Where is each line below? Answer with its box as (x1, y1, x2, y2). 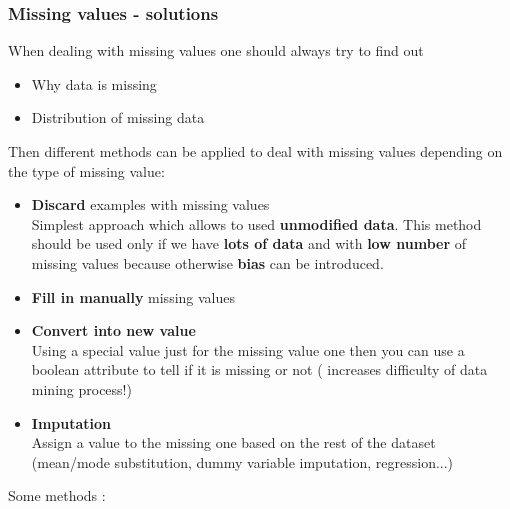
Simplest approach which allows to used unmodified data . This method (31, 213, 482, 234)
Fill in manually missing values (31, 286, 236, 307)
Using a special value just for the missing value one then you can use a (31, 339, 465, 360)
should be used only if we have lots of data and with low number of (31, 233, 466, 254)
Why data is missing (31, 73, 157, 94)
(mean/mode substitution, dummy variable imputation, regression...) (31, 451, 454, 472)
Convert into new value (31, 320, 196, 341)
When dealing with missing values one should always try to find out (8, 40, 424, 61)
